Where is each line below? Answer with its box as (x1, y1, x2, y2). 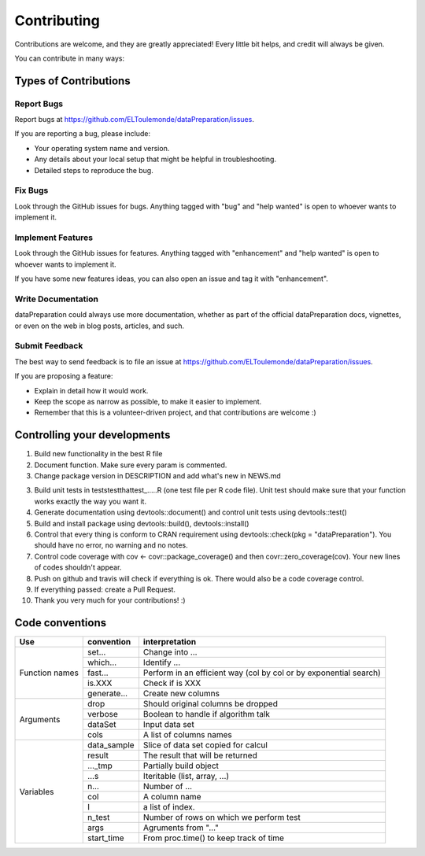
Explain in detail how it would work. (34, 386, 149, 395)
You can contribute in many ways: (14, 53, 125, 63)
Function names (19, 667, 79, 678)
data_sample (87, 740, 135, 751)
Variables (19, 786, 54, 797)
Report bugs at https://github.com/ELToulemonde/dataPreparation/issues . (14, 115, 255, 124)
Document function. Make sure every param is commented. (34, 460, 227, 470)
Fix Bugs (14, 185, 49, 196)
